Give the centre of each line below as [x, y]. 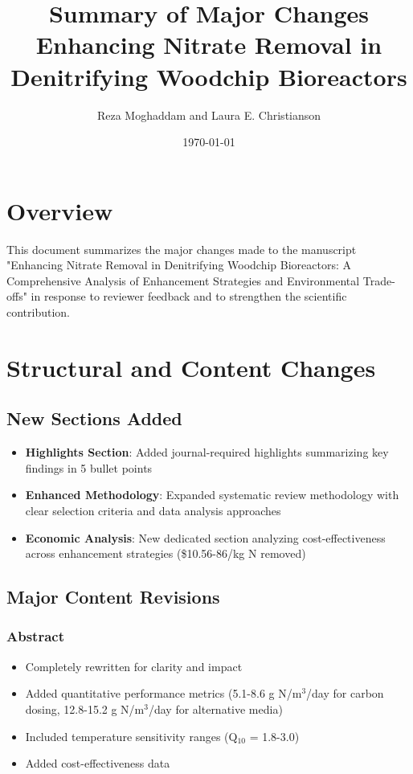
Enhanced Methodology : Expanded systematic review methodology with [212, 495]
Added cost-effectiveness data [98, 763]
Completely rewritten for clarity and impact [134, 666]
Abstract [35, 636]
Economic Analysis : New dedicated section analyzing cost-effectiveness [205, 537]
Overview [60, 210]
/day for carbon [345, 693]
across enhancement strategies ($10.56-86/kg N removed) [166, 553]
